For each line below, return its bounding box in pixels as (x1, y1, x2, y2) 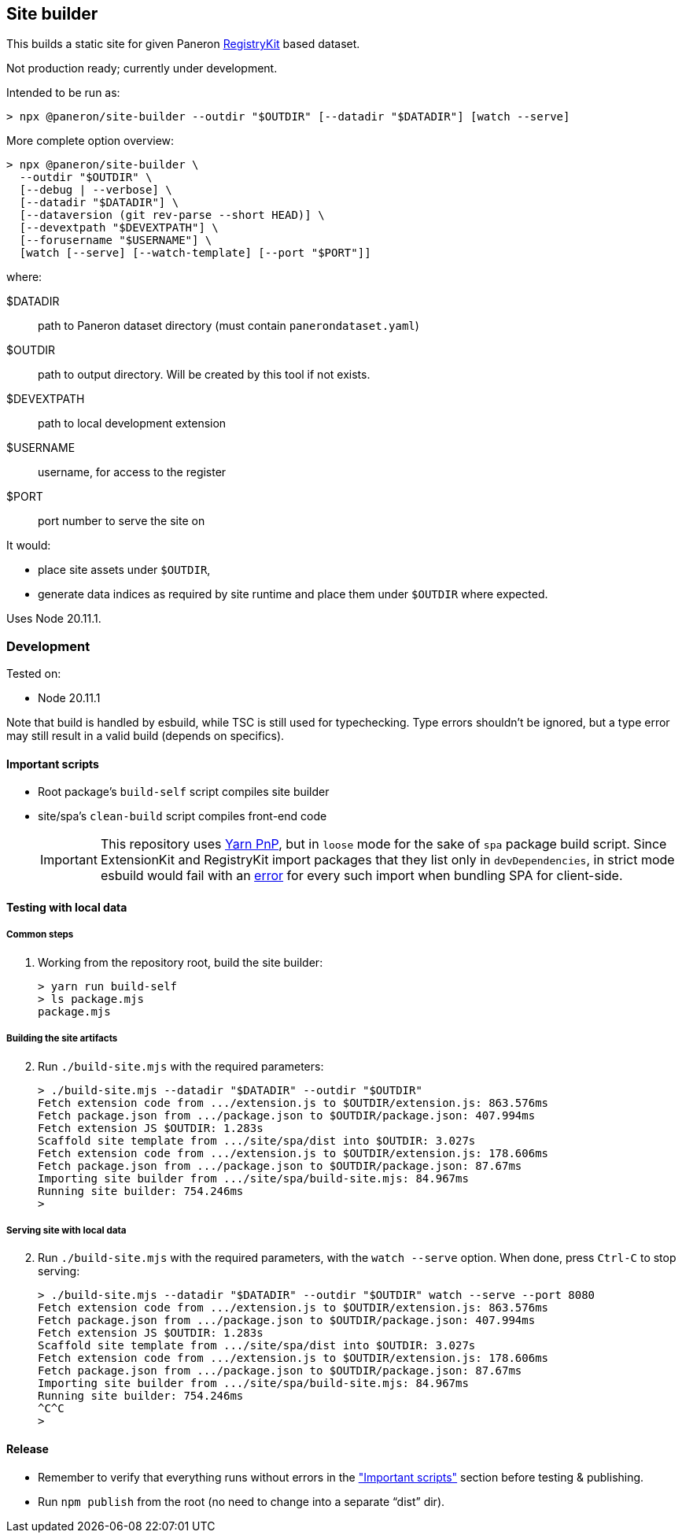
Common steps (6, 929, 74, 941)
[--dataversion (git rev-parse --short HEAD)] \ (19, 209, 325, 222)
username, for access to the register (38, 465, 227, 479)
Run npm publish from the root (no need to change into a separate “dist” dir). (38, 1494, 445, 1508)
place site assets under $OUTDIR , (38, 563, 211, 577)
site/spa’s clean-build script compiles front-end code (38, 809, 327, 823)
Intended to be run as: (6, 86, 120, 100)
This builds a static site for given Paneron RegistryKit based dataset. (6, 37, 360, 51)
